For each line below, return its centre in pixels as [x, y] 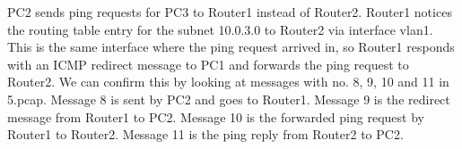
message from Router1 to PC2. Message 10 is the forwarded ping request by [216, 116]
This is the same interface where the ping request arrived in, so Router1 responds [231, 47]
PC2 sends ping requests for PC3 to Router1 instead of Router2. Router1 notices [230, 12]
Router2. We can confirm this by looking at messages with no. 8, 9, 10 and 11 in [228, 82]
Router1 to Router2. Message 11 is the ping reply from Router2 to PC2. [205, 134]
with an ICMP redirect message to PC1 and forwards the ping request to [208, 64]
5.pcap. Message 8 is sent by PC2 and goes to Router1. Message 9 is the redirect [229, 99]
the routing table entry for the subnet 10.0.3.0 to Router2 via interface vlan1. [220, 29]
